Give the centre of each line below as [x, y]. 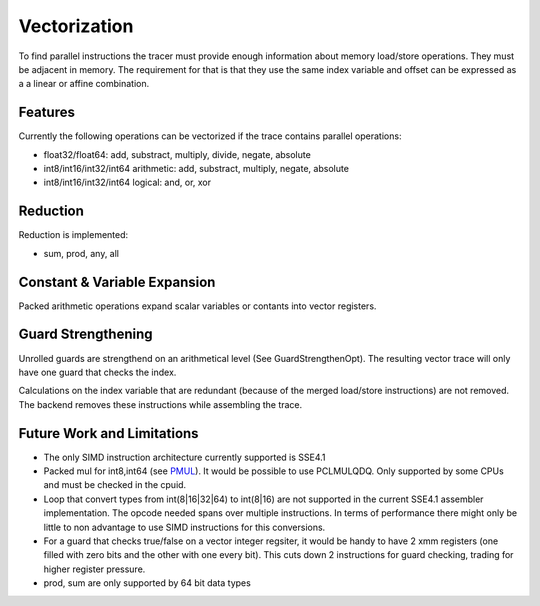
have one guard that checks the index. [97, 372]
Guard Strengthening [86, 334]
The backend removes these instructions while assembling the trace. [160, 404]
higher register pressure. [94, 569]
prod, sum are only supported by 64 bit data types [147, 583]
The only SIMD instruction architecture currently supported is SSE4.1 [184, 457]
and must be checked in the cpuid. [115, 485]
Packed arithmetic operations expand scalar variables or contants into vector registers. [197, 306]
